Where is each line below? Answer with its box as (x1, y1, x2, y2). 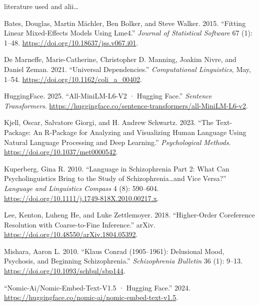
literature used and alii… (4, 1, 78, 11)
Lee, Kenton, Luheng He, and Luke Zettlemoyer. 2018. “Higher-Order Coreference (4, 209, 255, 220)
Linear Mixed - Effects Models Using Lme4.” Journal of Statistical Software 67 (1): (4, 27, 252, 38)
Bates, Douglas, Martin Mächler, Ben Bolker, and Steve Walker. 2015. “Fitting (4, 17, 246, 28)
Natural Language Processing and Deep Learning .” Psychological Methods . (4, 136, 231, 147)
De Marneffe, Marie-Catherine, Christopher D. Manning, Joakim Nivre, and (4, 54, 236, 64)
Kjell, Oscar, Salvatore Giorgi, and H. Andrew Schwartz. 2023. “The (4, 117, 213, 127)
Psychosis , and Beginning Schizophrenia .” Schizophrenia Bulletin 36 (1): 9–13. (4, 255, 242, 266)
